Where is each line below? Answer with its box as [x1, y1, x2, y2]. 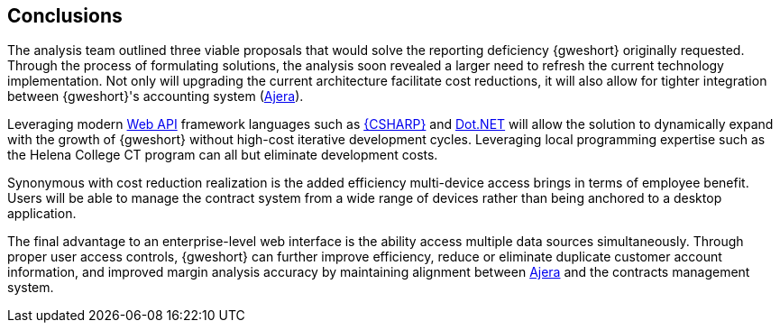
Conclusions [7, 5, 123, 27]
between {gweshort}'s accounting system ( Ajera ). [7, 88, 304, 105]
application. [7, 206, 77, 222]
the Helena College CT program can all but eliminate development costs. [7, 147, 438, 163]
